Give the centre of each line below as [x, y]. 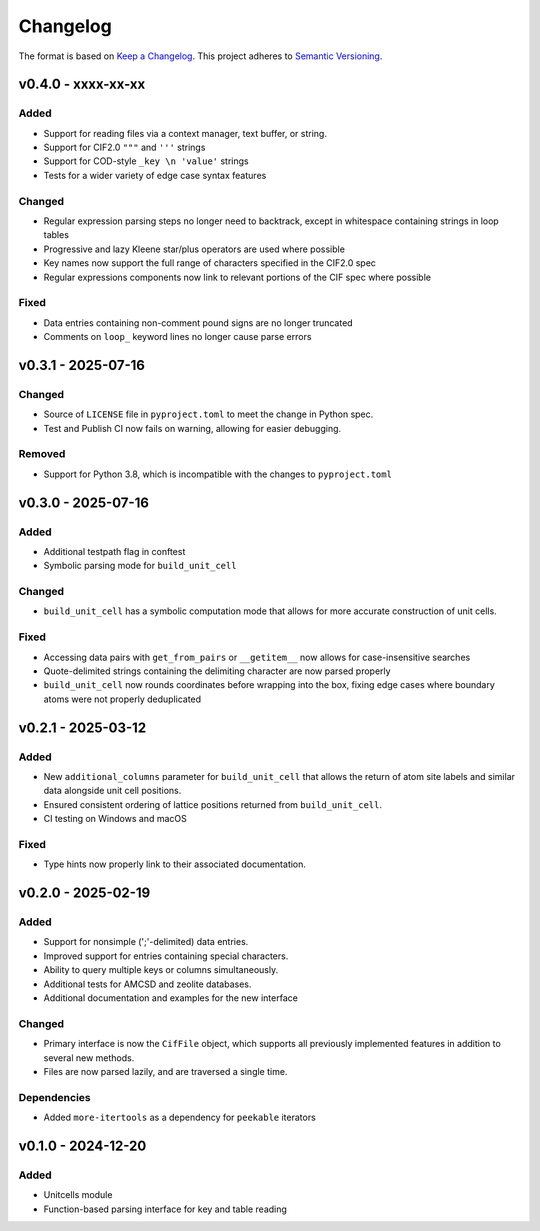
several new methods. [89, 1057]
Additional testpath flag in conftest [114, 551]
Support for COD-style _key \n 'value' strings [146, 161]
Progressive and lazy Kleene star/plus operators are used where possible [194, 249]
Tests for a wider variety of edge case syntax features [155, 175]
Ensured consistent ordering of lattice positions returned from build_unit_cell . [212, 804]
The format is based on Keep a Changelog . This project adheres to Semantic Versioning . [200, 56]
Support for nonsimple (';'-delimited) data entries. [146, 942]
